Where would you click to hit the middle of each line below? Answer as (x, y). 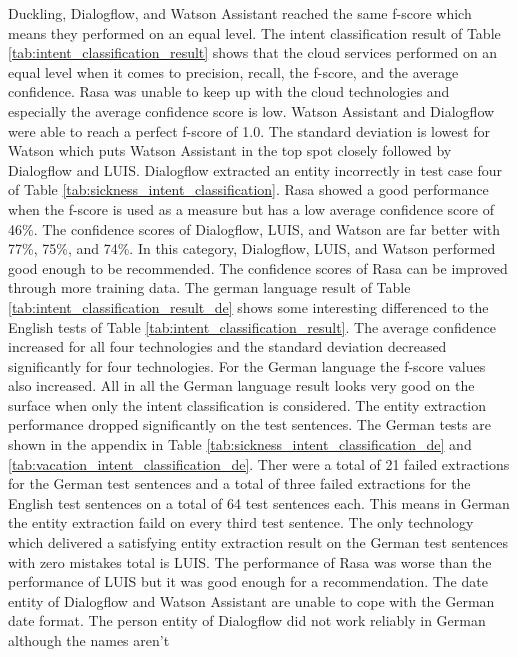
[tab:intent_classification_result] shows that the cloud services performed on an (253, 52)
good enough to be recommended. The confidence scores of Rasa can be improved (258, 267)
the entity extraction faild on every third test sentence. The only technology (241, 522)
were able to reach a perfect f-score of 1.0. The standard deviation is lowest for (249, 130)
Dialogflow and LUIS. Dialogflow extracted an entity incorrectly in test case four (255, 169)
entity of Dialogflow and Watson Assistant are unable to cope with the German (251, 600)
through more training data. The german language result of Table (209, 287)
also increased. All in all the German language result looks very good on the (241, 385)
